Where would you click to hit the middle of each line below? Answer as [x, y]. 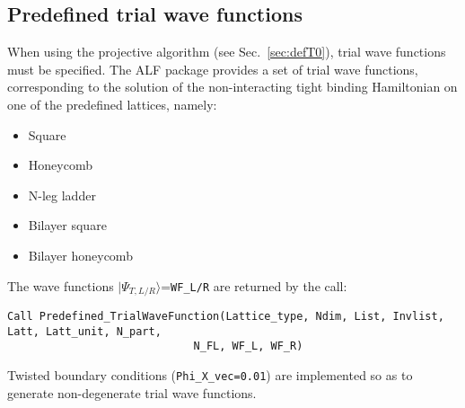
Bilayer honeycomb [80, 255]
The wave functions [61, 285]
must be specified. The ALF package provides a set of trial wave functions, [213, 69]
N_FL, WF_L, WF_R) [248, 346]
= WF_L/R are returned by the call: [254, 285]
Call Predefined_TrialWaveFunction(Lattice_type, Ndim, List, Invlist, [226, 316]
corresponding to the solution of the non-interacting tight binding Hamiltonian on [232, 87]
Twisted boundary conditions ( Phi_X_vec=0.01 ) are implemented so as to [210, 374]
